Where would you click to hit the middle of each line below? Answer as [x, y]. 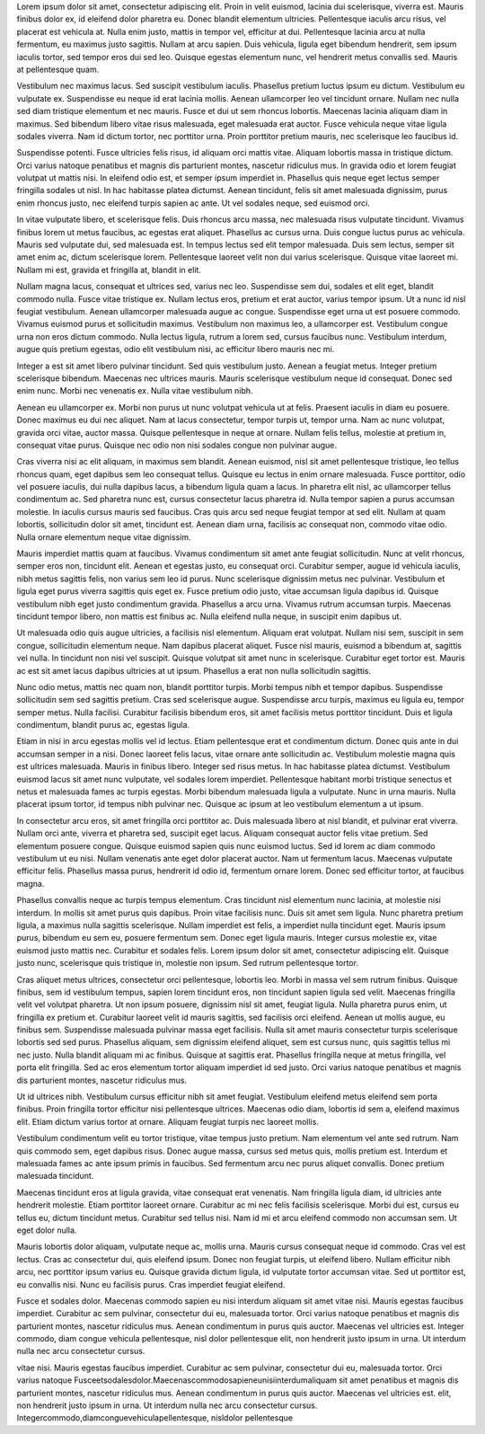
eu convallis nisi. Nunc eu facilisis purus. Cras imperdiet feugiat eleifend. [151, 1284]
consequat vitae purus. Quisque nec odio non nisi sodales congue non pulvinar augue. [176, 445]
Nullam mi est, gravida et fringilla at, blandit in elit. [109, 270]
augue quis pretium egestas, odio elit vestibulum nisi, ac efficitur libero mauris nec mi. [176, 350]
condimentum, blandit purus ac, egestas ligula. [103, 725]
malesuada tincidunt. [55, 1176]
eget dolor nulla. [47, 1230]
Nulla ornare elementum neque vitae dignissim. [104, 537]
